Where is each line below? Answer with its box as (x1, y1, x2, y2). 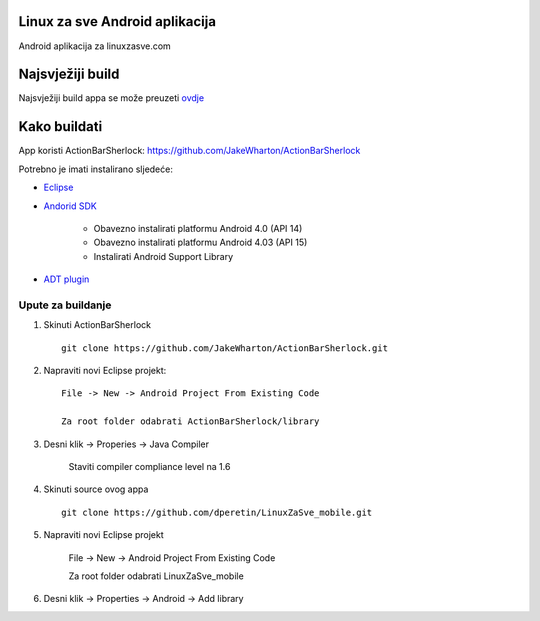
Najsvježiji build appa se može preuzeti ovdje (18, 92, 205, 104)
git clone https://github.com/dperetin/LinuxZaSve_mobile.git (61, 506, 373, 518)
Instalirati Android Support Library (93, 250, 234, 262)
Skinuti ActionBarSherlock (43, 319, 152, 331)
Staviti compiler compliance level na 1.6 (68, 460, 231, 472)
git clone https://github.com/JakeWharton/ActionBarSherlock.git (61, 342, 389, 354)
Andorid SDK (43, 200, 97, 212)
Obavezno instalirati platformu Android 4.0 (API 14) (93, 222, 303, 234)
